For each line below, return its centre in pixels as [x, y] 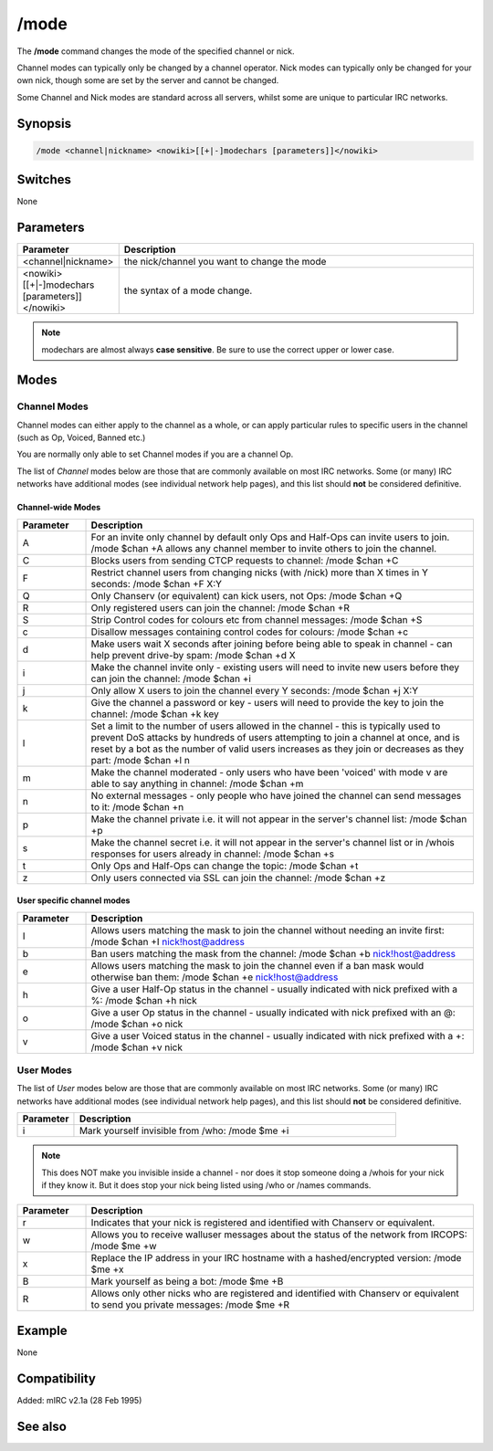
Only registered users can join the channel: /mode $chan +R [220, 607]
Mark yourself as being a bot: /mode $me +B [187, 1281]
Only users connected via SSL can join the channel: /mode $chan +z [238, 878]
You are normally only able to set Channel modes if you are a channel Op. [155, 454]
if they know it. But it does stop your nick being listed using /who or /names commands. [206, 1185]
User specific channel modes [73, 900]
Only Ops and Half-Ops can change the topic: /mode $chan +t [225, 866]
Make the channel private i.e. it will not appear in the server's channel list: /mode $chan [279, 819]
